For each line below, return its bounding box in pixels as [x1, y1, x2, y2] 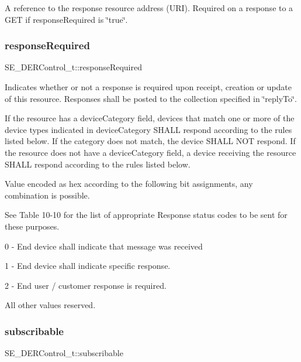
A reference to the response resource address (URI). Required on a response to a [5, 2, 293, 13]
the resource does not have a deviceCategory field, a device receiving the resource [5, 146, 296, 158]
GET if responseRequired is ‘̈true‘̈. [5, 13, 128, 25]
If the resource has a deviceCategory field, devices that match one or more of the [5, 112, 295, 124]
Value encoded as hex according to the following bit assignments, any [5, 177, 253, 190]
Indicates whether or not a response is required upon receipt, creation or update [5, 81, 292, 93]
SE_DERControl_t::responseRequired [5, 61, 143, 73]
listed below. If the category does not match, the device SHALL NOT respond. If [5, 135, 296, 147]
